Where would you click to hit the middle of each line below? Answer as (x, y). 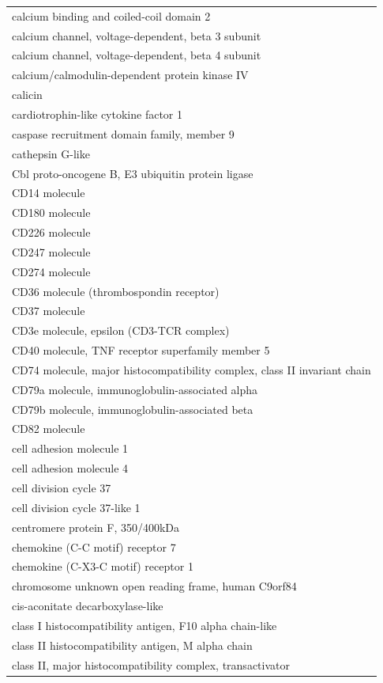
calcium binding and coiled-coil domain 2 (111, 15)
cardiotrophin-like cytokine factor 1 (97, 114)
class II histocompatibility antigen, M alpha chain (132, 645)
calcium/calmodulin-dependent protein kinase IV (130, 75)
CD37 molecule (49, 311)
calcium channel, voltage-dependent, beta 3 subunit (137, 35)
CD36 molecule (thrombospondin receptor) (116, 291)
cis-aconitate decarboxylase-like (88, 606)
